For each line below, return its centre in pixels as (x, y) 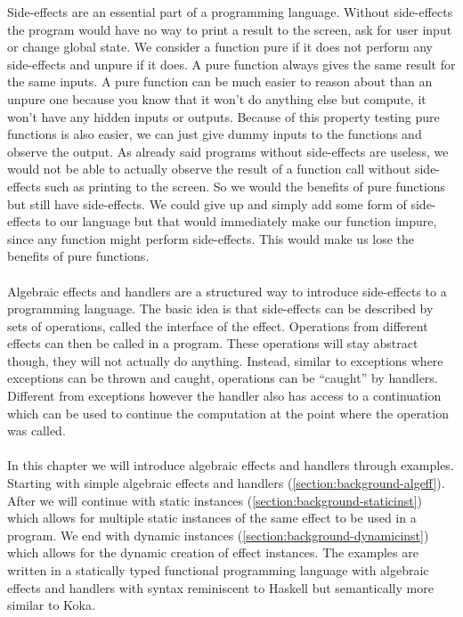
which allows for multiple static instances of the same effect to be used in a (212, 518)
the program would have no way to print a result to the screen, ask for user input (230, 29)
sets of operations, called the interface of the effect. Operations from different (218, 325)
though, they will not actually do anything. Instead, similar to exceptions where (225, 360)
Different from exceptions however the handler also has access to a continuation (224, 396)
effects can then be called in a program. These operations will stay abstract (213, 343)
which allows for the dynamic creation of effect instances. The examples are (213, 552)
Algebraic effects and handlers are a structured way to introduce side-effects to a (227, 291)
